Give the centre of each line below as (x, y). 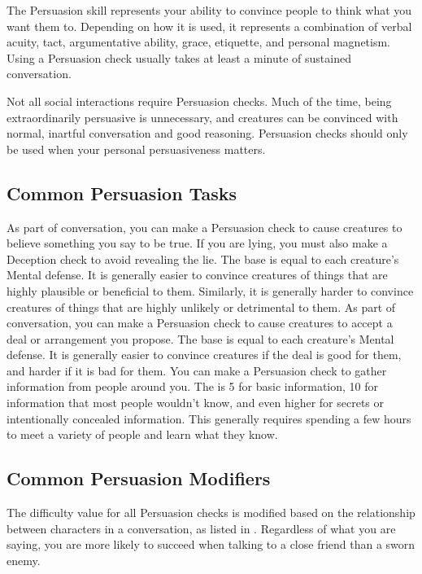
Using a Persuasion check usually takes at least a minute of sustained (179, 57)
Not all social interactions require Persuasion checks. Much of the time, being (199, 101)
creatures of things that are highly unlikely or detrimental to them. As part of (201, 307)
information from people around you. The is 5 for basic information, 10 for (193, 386)
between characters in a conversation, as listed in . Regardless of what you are (201, 528)
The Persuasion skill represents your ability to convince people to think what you (209, 10)
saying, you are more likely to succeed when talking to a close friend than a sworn (211, 544)
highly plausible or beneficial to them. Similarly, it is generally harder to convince (210, 290)
